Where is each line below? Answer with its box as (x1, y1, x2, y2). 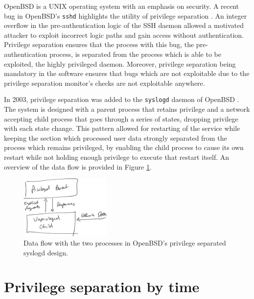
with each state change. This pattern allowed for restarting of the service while (4, 123, 240, 133)
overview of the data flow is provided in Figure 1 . (4, 161, 152, 172)
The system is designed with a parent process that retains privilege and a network (4, 104, 250, 114)
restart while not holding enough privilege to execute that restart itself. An (4, 152, 230, 162)
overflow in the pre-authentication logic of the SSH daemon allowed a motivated (4, 20, 244, 30)
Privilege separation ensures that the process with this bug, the (4, 39, 194, 50)
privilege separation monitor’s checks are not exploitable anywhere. (4, 77, 205, 88)
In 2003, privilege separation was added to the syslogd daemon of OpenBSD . (4, 94, 239, 104)
